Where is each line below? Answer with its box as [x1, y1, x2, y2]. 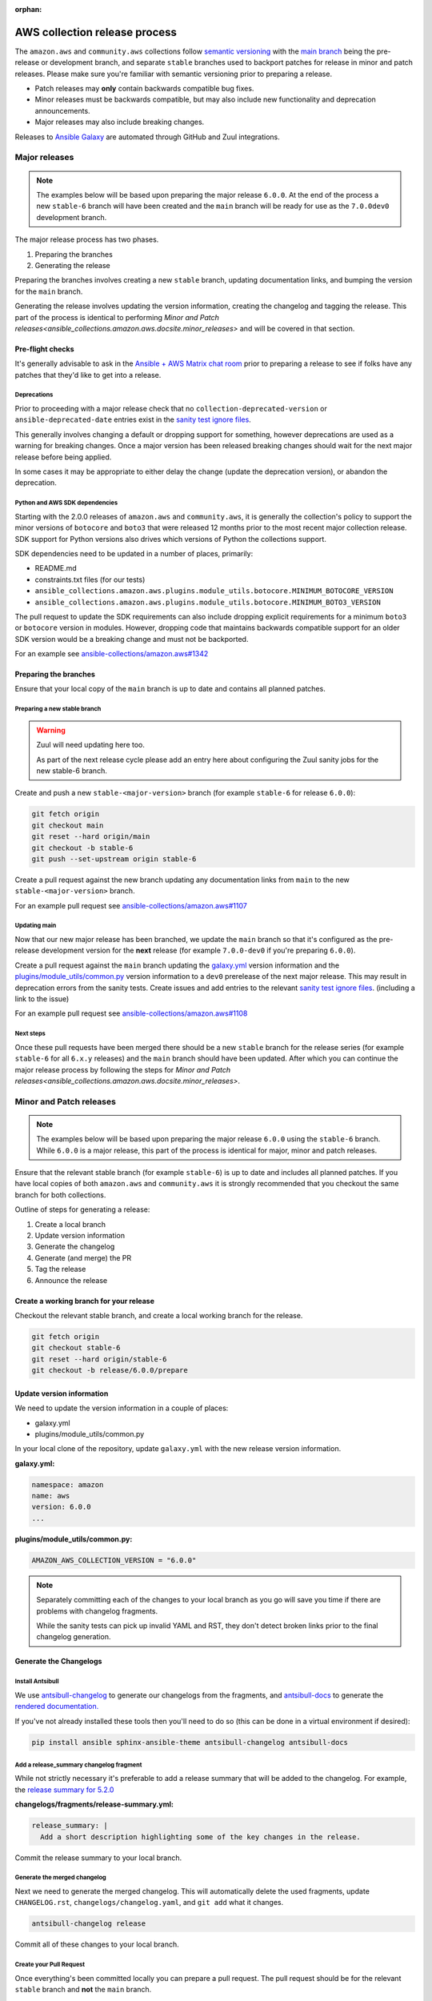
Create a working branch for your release [14, 1296, 155, 1305]
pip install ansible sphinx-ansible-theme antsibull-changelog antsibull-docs [31, 1738, 348, 1746]
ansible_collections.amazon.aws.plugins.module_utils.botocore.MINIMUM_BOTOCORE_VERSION [34, 587, 394, 595]
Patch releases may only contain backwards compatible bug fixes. [34, 84, 254, 94]
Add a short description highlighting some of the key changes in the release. [40, 1832, 362, 1841]
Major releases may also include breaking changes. [34, 117, 205, 127]
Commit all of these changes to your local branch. [14, 1939, 179, 1949]
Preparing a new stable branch [14, 705, 102, 713]
